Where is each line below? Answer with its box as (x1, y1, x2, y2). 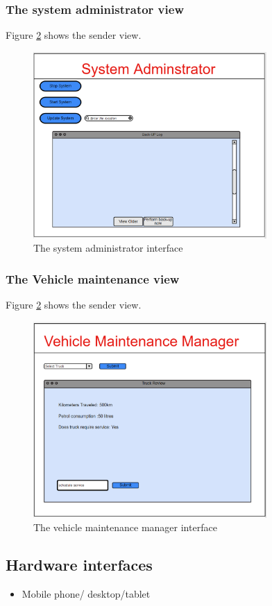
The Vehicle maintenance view (6, 270, 180, 287)
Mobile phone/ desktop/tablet (22, 587, 151, 601)
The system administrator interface (33, 241, 183, 255)
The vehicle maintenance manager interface (33, 520, 217, 535)
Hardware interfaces (6, 554, 153, 575)
